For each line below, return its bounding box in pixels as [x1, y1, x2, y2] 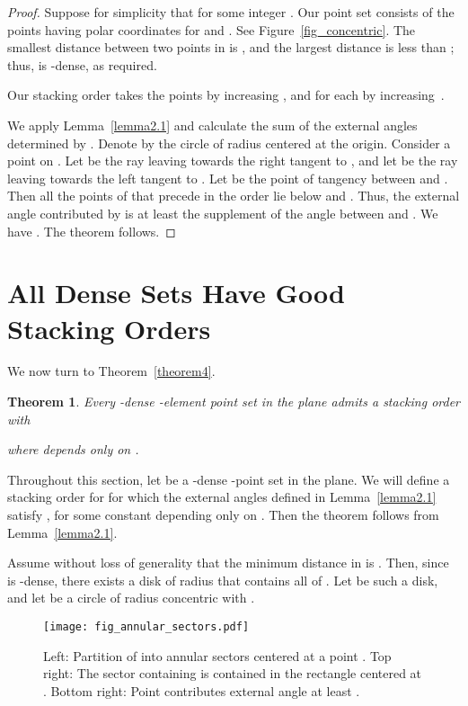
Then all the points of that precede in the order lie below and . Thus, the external [7, 186, 460, 205]
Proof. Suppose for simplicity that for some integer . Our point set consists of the [7, 3, 455, 21]
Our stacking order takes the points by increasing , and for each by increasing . [7, 85, 445, 104]
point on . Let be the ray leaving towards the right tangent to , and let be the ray [7, 151, 458, 170]
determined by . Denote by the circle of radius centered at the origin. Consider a [7, 133, 451, 152]
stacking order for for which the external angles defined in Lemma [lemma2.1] [7, 487, 437, 506]
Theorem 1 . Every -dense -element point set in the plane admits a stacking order [7, 392, 461, 411]
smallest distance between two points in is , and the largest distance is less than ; [7, 38, 455, 57]
